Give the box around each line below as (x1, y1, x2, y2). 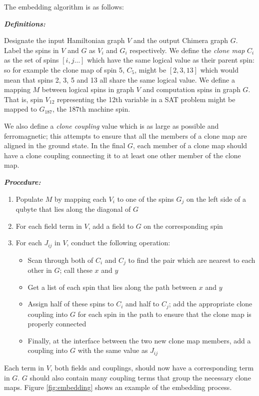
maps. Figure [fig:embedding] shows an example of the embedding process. (4, 382, 232, 392)
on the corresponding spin (143, 220, 223, 231)
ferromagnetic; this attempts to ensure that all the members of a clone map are (4, 130, 247, 141)
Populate (15, 193, 43, 204)
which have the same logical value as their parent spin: (87, 55, 254, 65)
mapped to (4, 104, 37, 114)
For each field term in (15, 220, 82, 231)
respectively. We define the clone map (129, 45, 245, 55)
